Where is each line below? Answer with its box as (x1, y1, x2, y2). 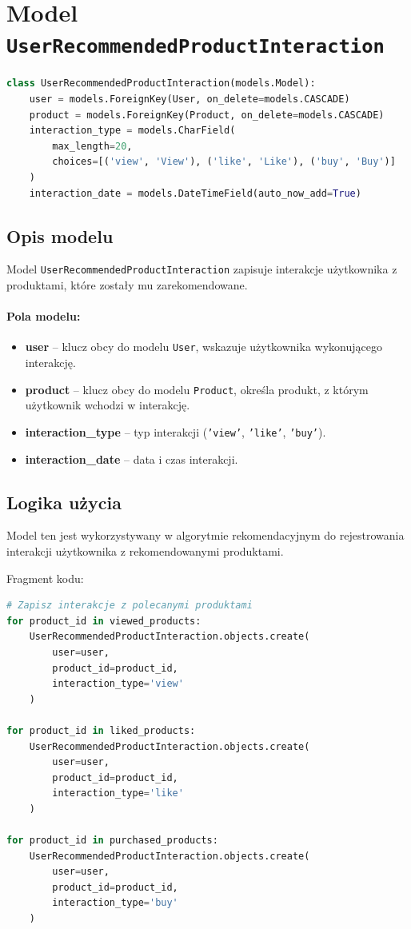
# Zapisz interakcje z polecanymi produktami (6, 600, 253, 612)
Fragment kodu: (6, 569, 84, 586)
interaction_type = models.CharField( (29, 125, 236, 137)
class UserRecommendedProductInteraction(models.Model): (6, 78, 316, 90)
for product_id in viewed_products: (6, 615, 202, 627)
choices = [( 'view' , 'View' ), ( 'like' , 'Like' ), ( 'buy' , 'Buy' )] (52, 156, 396, 168)
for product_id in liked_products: (6, 724, 196, 736)
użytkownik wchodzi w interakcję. (25, 397, 190, 413)
